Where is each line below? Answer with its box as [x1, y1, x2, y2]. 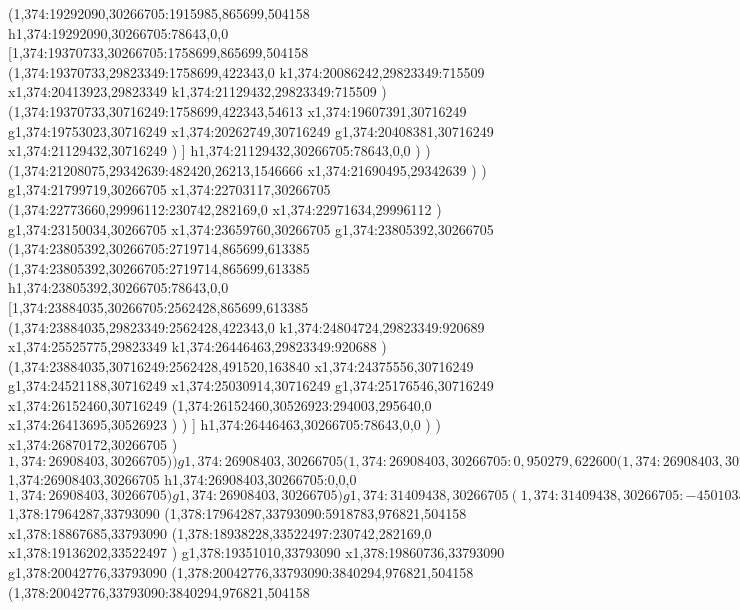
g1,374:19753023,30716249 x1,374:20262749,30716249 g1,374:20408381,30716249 [8, 120, 494, 141]
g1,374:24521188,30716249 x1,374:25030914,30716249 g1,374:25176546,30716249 [8, 375, 494, 396]
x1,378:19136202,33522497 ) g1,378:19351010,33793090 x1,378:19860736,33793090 [8, 542, 505, 563]
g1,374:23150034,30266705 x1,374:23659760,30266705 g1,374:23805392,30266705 [8, 218, 494, 239]
